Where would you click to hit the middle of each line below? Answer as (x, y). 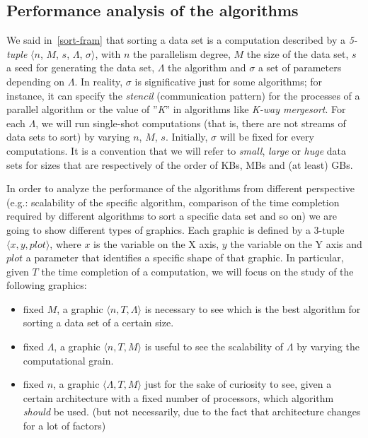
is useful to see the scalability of (214, 347)
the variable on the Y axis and (296, 243)
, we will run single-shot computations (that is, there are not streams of (191, 123)
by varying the (328, 347)
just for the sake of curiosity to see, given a (238, 384)
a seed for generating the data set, (81, 67)
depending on (36, 81)
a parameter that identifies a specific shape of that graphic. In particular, (185, 258)
